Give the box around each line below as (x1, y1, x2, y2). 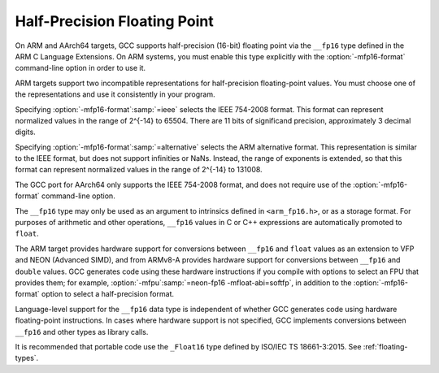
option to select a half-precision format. (41, 289, 175, 299)
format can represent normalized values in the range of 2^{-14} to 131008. (15, 165, 263, 175)
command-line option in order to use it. (15, 63, 146, 73)
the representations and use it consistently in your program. (15, 89, 215, 99)
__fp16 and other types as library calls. (15, 327, 149, 336)
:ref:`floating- (363, 341, 408, 351)
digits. (15, 127, 36, 137)
